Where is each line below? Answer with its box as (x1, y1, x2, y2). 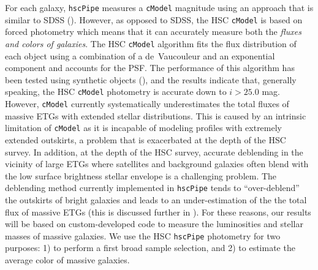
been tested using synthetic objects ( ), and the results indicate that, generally (5, 73, 297, 86)
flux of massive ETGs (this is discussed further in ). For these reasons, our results (5, 205, 311, 218)
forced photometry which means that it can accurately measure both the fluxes (5, 25, 301, 38)
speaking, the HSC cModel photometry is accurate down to (5, 85, 227, 98)
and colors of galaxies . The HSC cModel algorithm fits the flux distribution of (5, 37, 297, 50)
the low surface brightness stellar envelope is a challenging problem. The (5, 169, 277, 182)
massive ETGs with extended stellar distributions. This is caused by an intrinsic (5, 109, 306, 122)
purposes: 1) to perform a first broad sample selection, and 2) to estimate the (5, 241, 295, 254)
